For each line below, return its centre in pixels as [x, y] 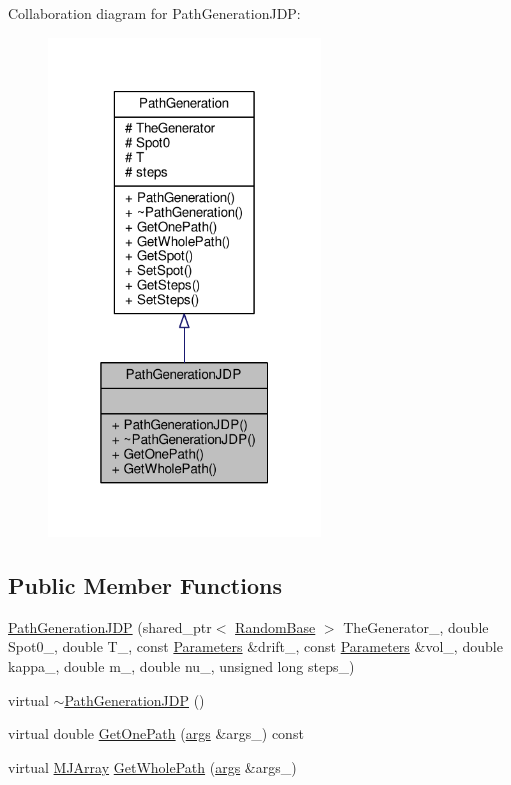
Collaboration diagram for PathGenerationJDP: [154, 13]
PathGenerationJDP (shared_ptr [110, 626]
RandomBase [275, 626]
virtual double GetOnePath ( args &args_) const [156, 733]
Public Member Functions [145, 584]
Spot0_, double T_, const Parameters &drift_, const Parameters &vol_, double [255, 646]
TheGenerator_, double [416, 626]
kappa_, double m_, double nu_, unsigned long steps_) [181, 665]
